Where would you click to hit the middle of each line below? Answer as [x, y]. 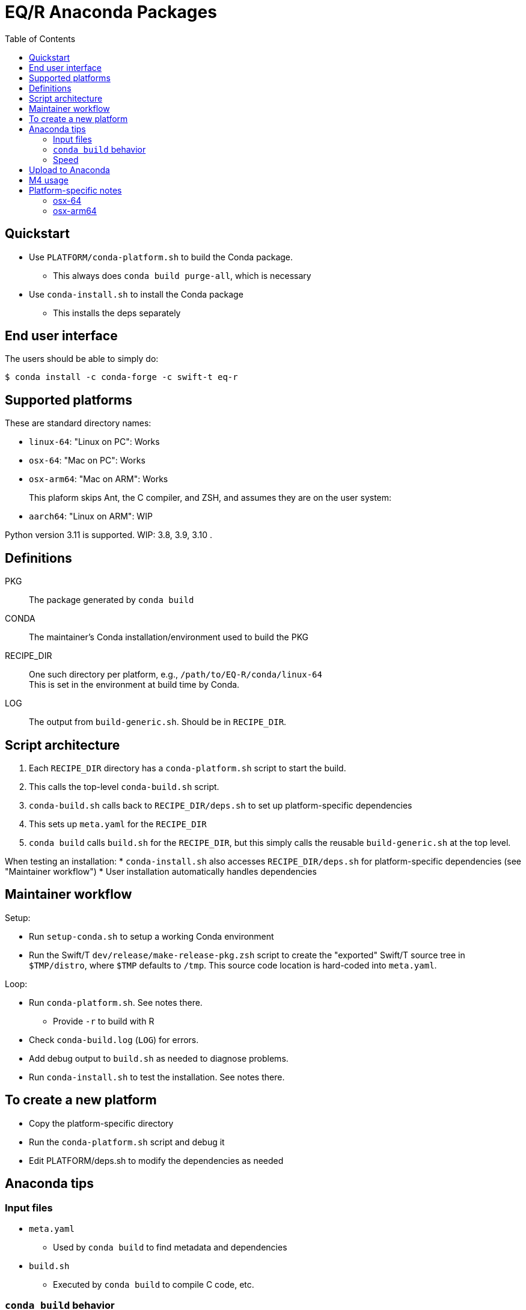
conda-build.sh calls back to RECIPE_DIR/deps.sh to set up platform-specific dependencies [221, 805]
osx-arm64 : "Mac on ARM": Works [99, 479]
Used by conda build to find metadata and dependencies [170, 1247]
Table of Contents [40, 38]
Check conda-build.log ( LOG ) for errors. [114, 1039]
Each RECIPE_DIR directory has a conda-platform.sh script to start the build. [188, 768]
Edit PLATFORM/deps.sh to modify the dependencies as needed [156, 1160]
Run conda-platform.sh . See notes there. [116, 1002]
